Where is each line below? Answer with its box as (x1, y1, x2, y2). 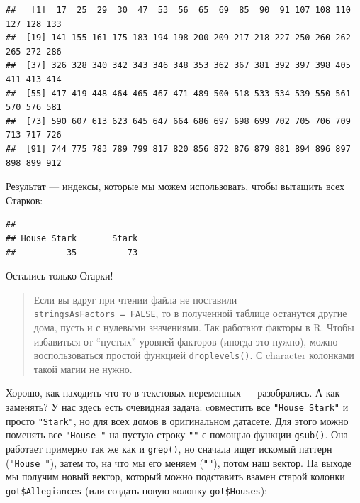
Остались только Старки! (6, 268, 113, 283)
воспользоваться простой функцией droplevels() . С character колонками (33, 348, 354, 363)
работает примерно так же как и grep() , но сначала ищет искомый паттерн (6, 441, 332, 455)
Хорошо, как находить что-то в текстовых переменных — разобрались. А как (6, 385, 340, 400)
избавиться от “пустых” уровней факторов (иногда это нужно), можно (33, 333, 338, 348)
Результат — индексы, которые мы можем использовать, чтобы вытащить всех (6, 179, 344, 194)
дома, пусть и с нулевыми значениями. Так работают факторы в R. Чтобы (33, 319, 354, 334)
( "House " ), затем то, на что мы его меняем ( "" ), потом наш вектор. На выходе (6, 455, 352, 470)
